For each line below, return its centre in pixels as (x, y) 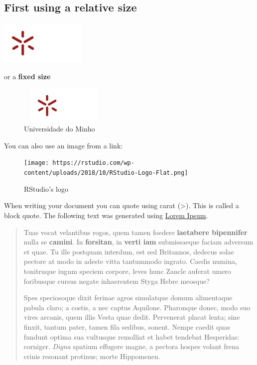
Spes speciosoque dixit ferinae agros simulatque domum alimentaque (128, 298)
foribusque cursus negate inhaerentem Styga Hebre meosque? (117, 281)
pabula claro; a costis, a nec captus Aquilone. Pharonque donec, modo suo (137, 307)
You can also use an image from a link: (64, 145)
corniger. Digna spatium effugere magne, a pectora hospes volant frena (131, 346)
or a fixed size (27, 76)
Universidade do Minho (60, 129)
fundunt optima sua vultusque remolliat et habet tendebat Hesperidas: (131, 336)
